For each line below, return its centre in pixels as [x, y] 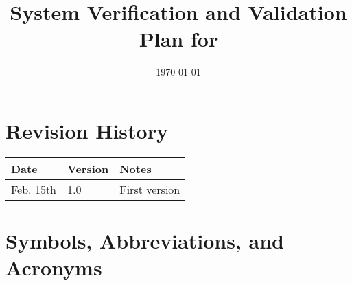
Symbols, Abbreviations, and [145, 241]
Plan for [178, 39]
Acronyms [54, 267]
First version [150, 189]
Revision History [87, 130]
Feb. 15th [34, 189]
